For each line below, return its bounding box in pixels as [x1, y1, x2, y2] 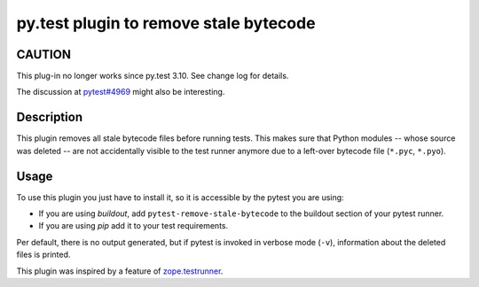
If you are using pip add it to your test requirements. [38, 221, 229, 231]
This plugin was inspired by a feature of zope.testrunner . [16, 266, 224, 276]
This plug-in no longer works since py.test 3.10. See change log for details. [16, 71, 289, 81]
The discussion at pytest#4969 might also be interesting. [16, 87, 225, 97]
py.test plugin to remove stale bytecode [16, 13, 316, 33]
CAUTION [16, 47, 71, 62]
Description [16, 110, 83, 125]
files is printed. [16, 249, 71, 260]
